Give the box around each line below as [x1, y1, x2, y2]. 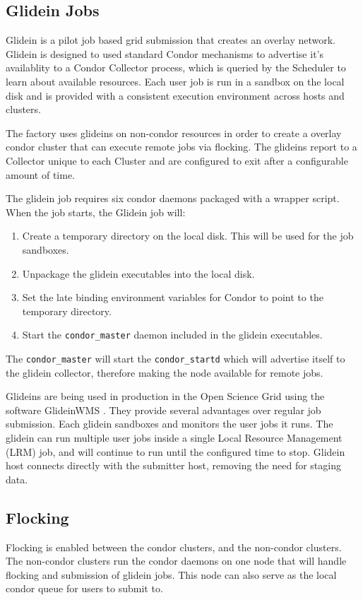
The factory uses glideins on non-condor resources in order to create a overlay [6, 125, 342, 140]
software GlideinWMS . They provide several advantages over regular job [6, 402, 321, 417]
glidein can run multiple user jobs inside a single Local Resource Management [6, 430, 343, 445]
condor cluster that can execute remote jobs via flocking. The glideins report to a [6, 139, 357, 154]
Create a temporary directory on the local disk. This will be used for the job [22, 228, 354, 243]
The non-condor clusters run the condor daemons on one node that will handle [6, 553, 347, 568]
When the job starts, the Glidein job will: [6, 204, 186, 219]
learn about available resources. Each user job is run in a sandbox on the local [6, 73, 345, 88]
